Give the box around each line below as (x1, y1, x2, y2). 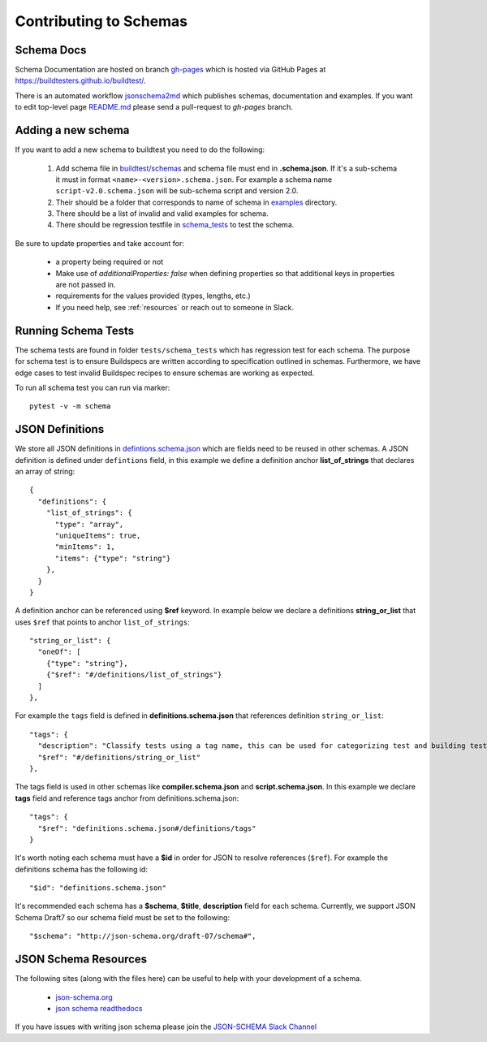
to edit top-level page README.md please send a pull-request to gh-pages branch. (15, 102, 294, 112)
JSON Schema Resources (15, 953, 148, 966)
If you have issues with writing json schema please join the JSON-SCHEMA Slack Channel (15, 1022, 317, 1031)
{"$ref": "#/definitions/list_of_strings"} (45, 670, 222, 680)
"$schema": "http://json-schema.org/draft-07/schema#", (29, 932, 256, 941)
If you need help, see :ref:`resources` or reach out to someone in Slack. (55, 302, 294, 312)
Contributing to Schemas (15, 12, 188, 30)
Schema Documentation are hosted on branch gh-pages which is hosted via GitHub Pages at (15, 65, 326, 75)
